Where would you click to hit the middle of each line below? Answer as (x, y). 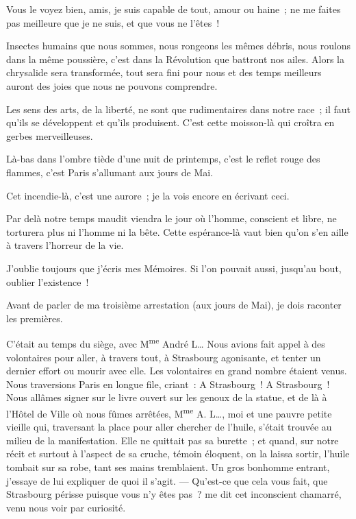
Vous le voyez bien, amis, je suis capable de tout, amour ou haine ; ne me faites (174, 9)
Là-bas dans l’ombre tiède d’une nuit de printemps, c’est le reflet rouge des (163, 159)
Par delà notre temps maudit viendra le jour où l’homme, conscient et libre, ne (171, 218)
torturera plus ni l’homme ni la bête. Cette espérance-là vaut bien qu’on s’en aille (177, 231)
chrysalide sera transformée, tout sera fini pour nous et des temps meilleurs (164, 72)
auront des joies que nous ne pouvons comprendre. (112, 85)
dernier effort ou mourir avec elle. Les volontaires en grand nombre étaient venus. (177, 371)
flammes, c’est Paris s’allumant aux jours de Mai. (110, 172)
